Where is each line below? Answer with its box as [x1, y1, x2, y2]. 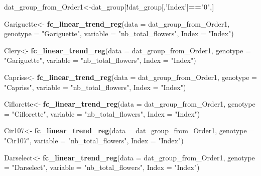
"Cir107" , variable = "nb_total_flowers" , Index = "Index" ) [4, 135, 184, 145]
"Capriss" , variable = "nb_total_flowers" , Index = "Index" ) [4, 81, 186, 92]
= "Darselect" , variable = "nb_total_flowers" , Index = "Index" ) [4, 162, 200, 172]
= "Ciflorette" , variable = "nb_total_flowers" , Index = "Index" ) [4, 108, 200, 119]
